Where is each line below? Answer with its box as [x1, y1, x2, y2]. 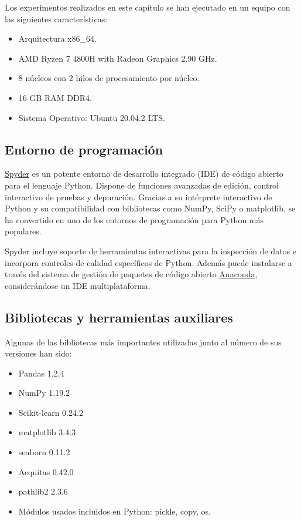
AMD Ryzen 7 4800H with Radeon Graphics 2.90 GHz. [18, 52, 217, 64]
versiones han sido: [5, 347, 72, 359]
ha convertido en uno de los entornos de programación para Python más [5, 213, 264, 226]
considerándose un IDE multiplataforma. [5, 279, 150, 291]
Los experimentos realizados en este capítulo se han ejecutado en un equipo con [5, 1, 290, 13]
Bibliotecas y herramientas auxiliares [5, 308, 233, 326]
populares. [5, 225, 42, 237]
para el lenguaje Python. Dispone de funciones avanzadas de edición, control [5, 179, 279, 191]
